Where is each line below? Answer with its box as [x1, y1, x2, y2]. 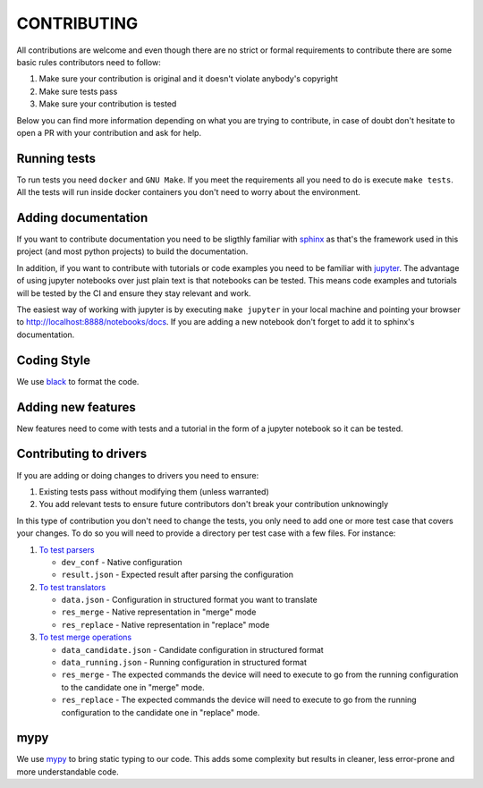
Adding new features [16, 399, 136, 415]
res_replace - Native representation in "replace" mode [61, 619, 270, 630]
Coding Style [16, 352, 91, 368]
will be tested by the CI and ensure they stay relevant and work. [16, 287, 251, 299]
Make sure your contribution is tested [38, 98, 177, 109]
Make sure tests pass [38, 86, 118, 97]
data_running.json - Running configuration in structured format [61, 657, 308, 668]
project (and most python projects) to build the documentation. [16, 246, 249, 257]
